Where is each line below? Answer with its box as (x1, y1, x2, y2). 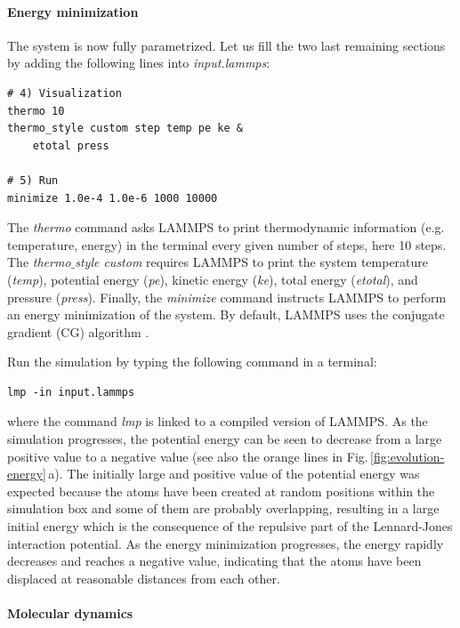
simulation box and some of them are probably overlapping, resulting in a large (7, 499, 440, 518)
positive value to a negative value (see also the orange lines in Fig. (7, 447, 368, 465)
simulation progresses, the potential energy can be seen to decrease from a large (7, 430, 442, 448)
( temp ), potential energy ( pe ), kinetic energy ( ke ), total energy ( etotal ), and (7, 270, 418, 288)
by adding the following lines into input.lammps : (7, 53, 270, 72)
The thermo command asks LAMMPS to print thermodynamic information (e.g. (7, 218, 445, 237)
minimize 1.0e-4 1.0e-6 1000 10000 (7, 191, 218, 205)
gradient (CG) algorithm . (7, 322, 149, 341)
